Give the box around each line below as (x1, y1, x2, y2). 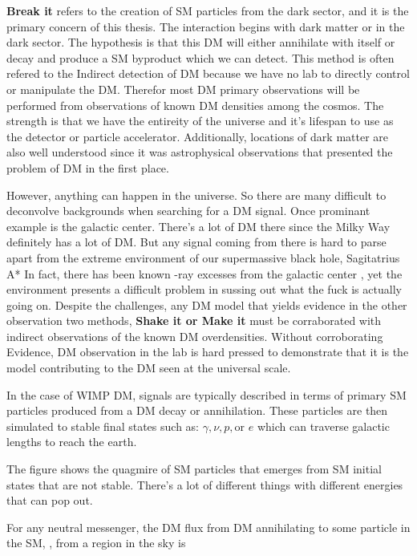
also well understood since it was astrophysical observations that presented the (6, 144, 393, 160)
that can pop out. (6, 492, 93, 509)
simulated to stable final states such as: (6, 417, 199, 434)
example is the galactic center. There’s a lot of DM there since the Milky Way (6, 217, 391, 234)
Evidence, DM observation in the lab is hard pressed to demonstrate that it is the (6, 343, 409, 360)
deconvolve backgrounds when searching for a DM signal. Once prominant (6, 202, 370, 219)
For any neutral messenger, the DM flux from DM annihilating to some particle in (6, 518, 411, 535)
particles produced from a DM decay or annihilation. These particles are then (6, 402, 388, 419)
